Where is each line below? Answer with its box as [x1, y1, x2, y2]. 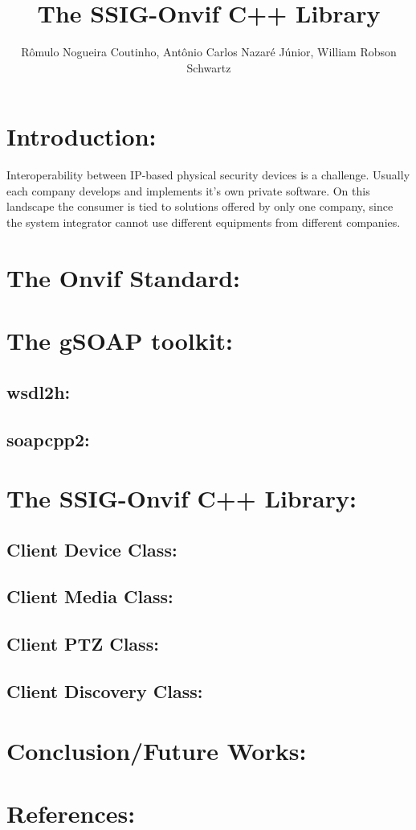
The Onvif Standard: [6, 261, 241, 294]
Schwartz [186, 59, 231, 76]
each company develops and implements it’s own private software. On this [6, 182, 370, 199]
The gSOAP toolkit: [6, 324, 234, 357]
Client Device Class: [6, 536, 177, 561]
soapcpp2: [6, 426, 90, 451]
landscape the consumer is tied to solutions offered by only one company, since [6, 198, 394, 215]
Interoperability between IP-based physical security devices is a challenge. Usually [6, 166, 410, 183]
